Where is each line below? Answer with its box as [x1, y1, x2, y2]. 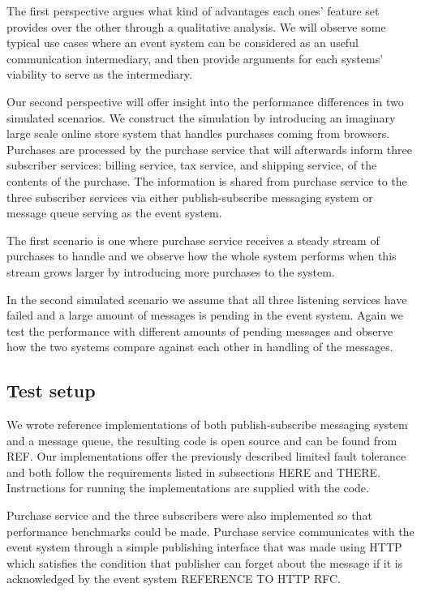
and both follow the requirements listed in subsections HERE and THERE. [6, 463, 380, 480]
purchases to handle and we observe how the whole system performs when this [6, 247, 397, 264]
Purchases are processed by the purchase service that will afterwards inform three [6, 140, 412, 157]
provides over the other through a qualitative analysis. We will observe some [6, 18, 386, 35]
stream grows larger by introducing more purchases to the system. [6, 263, 335, 280]
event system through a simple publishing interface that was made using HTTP [6, 538, 402, 556]
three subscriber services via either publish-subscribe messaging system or [6, 188, 373, 205]
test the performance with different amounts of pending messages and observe [6, 322, 393, 339]
